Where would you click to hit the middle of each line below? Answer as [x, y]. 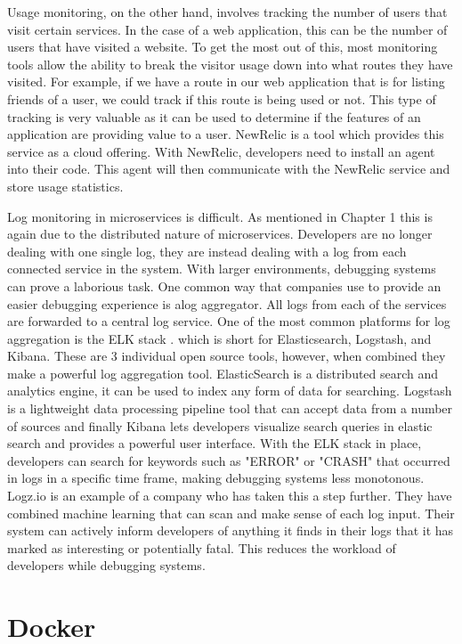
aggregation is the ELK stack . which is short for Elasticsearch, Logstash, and [219, 338]
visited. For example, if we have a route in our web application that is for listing [226, 82]
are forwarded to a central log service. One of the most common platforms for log [229, 321]
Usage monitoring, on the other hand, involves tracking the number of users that [227, 12]
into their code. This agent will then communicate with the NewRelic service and [229, 169]
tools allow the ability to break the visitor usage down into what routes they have [230, 64]
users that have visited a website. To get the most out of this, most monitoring [223, 47]
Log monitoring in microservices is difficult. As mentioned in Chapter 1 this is [220, 216]
